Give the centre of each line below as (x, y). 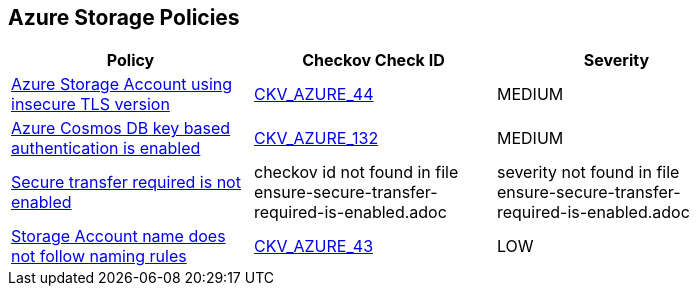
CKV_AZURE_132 (316, 138)
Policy (130, 60)
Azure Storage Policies (124, 17)
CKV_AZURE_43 (313, 246)
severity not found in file (588, 172)
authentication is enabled (106, 148)
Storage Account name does (118, 236)
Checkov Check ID (373, 60)
